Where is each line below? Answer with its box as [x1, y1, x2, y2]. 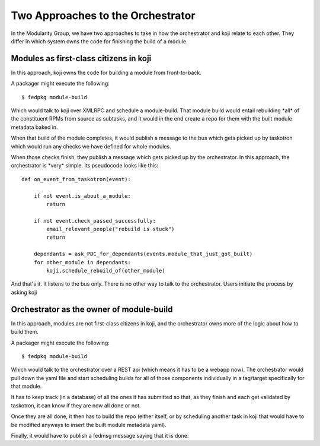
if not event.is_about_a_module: [33, 192, 132, 199]
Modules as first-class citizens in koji [11, 53, 152, 64]
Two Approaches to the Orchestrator [11, 9, 196, 22]
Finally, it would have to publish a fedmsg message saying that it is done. [11, 432, 189, 439]
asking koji [11, 289, 37, 296]
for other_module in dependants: [33, 259, 132, 265]
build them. [11, 328, 39, 336]
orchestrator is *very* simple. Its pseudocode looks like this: [11, 162, 159, 169]
